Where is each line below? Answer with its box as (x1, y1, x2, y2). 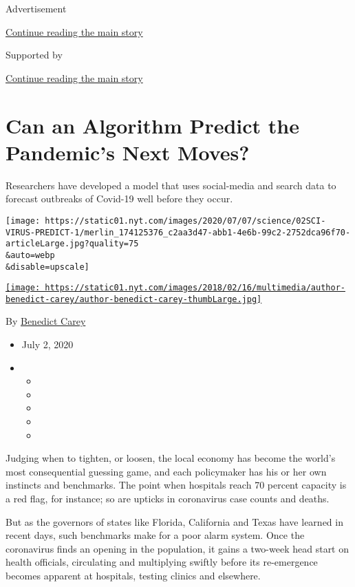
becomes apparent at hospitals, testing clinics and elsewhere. (6, 568, 261, 582)
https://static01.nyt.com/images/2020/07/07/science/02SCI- (45, 215, 326, 226)
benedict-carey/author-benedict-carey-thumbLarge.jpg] (6, 294, 262, 304)
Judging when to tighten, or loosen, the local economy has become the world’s (6, 451, 336, 465)
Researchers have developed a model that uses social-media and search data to (6, 178, 336, 192)
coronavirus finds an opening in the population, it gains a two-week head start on (6, 541, 349, 555)
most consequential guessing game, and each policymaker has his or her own (6, 464, 327, 478)
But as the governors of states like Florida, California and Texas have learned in (6, 514, 343, 529)
